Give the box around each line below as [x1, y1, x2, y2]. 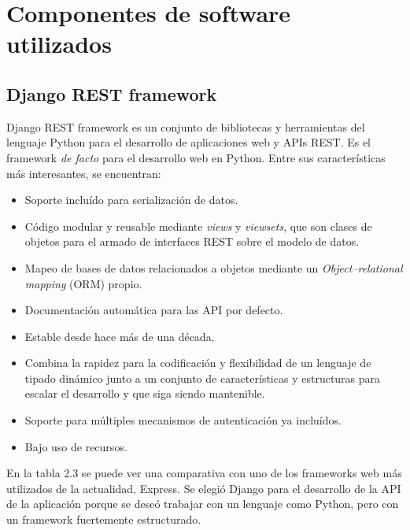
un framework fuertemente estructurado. [6, 511, 201, 528]
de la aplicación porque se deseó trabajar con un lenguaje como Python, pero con [6, 495, 399, 512]
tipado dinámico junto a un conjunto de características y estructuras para [24, 369, 381, 386]
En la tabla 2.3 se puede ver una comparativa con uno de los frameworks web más [6, 465, 402, 481]
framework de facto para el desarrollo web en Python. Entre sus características [6, 149, 386, 165]
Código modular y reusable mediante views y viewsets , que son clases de [24, 217, 372, 234]
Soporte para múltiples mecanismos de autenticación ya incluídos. [24, 412, 342, 428]
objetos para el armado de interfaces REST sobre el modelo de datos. [24, 233, 360, 250]
